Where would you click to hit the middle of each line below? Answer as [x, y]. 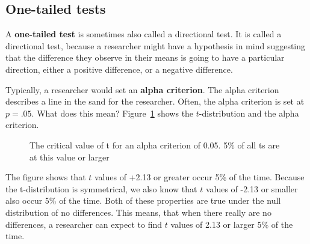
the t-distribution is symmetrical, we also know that [101, 188]
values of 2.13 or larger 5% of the [232, 224]
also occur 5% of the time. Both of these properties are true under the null [143, 200]
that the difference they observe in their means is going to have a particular [145, 57]
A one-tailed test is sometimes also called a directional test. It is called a [144, 34]
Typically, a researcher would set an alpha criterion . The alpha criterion [142, 89]
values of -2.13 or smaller [252, 188]
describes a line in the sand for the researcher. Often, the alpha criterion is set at [155, 101]
